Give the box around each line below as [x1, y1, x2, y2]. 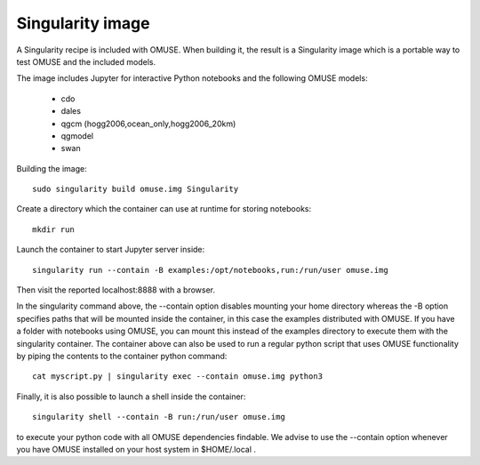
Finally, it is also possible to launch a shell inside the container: [16, 391, 246, 402]
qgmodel [60, 130, 93, 141]
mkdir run [32, 224, 75, 235]
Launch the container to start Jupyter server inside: [16, 245, 205, 255]
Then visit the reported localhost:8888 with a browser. [16, 285, 216, 295]
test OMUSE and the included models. [16, 56, 156, 67]
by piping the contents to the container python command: [16, 350, 228, 361]
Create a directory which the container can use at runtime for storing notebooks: [16, 204, 312, 214]
